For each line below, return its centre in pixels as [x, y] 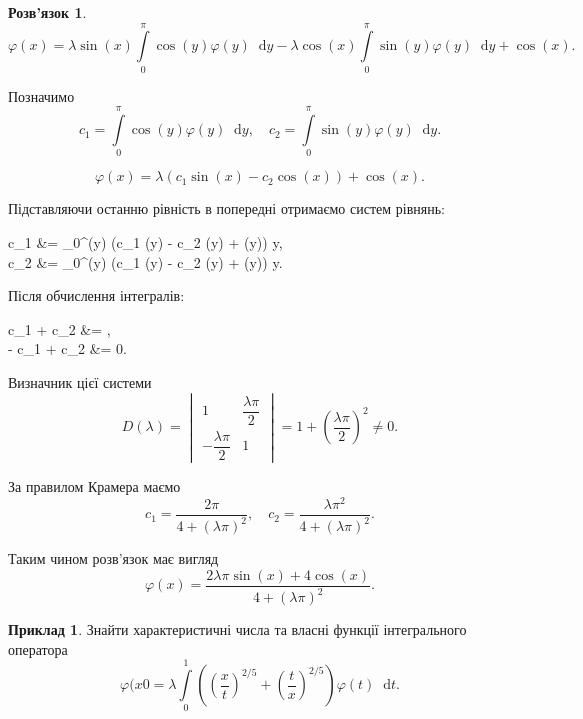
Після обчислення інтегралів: [96, 295]
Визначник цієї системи [80, 382]
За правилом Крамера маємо [94, 485]
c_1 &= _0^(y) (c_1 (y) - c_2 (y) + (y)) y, [145, 242]
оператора [38, 648]
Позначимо [41, 95]
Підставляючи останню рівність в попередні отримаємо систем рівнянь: [226, 208]
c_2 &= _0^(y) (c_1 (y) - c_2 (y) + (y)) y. [145, 261]
